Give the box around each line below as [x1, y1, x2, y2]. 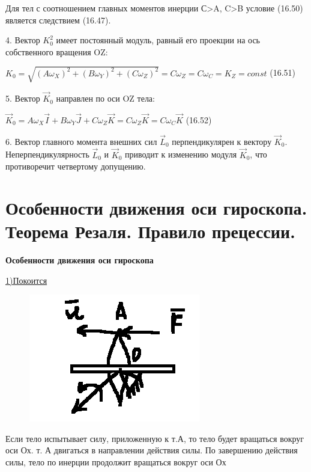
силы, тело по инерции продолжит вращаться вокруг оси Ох [5, 456, 226, 468]
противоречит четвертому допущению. [5, 160, 146, 173]
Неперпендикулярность [5, 148, 89, 161]
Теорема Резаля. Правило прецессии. [5, 219, 295, 244]
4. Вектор [5, 34, 40, 46]
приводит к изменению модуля [125, 148, 237, 161]
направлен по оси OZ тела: [56, 92, 155, 105]
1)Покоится [5, 274, 47, 286]
